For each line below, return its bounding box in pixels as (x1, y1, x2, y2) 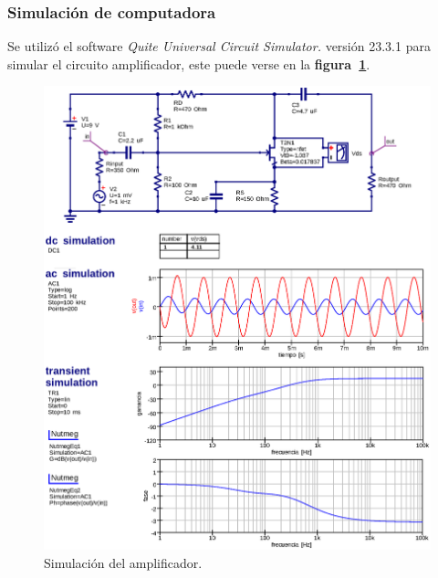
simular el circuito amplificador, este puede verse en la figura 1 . (7, 54, 370, 73)
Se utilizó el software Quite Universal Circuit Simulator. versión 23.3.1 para (7, 37, 431, 56)
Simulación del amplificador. (44, 552, 203, 572)
